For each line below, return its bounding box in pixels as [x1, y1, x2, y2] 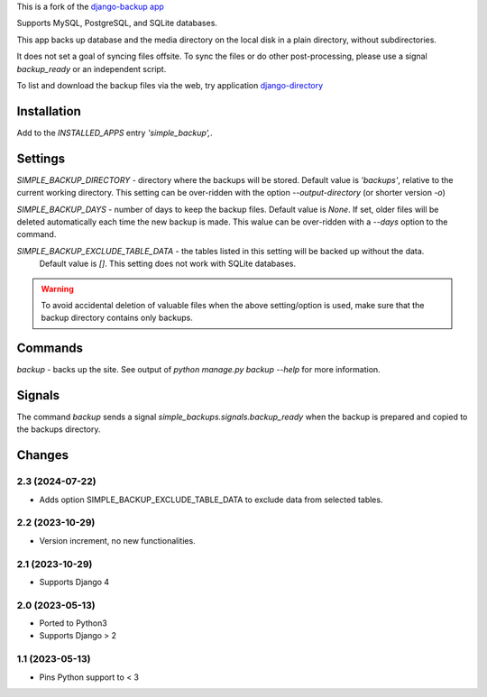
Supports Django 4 [39, 576, 110, 587]
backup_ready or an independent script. [16, 63, 167, 74]
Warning [41, 283, 74, 294]
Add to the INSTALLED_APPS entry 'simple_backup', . [16, 127, 213, 138]
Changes [16, 447, 69, 463]
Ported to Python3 [39, 618, 107, 628]
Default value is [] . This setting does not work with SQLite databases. [39, 258, 297, 270]
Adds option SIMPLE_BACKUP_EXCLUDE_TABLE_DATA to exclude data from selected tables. [39, 494, 383, 505]
